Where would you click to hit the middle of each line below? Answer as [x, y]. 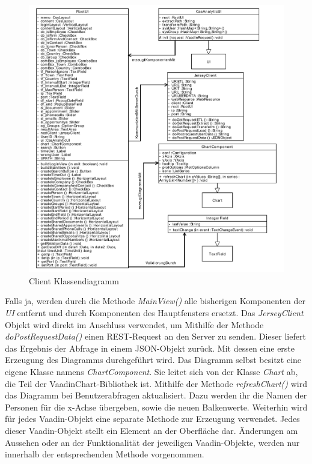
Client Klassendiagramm [74, 280]
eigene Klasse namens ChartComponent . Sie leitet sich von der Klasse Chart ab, [151, 372]
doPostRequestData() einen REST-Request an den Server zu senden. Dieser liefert [155, 336]
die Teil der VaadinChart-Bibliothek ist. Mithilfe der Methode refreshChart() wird [156, 383]
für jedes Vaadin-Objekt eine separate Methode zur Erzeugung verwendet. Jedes [152, 419]
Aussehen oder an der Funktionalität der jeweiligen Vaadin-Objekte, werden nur [152, 442]
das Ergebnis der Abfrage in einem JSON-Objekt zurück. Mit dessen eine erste [150, 348]
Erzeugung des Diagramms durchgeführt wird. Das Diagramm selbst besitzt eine [153, 360]
